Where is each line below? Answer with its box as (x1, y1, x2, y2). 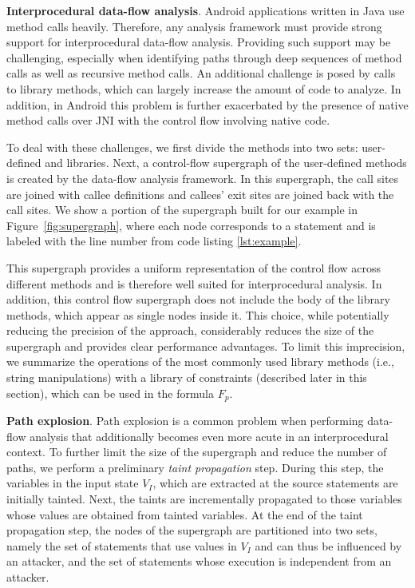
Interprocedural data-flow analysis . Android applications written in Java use (6, 2, 405, 18)
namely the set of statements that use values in (6, 537, 237, 554)
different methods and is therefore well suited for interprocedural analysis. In (6, 275, 382, 292)
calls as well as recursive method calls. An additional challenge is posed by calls (6, 65, 396, 81)
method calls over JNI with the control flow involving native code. (6, 112, 330, 129)
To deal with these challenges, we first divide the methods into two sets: (6, 138, 358, 155)
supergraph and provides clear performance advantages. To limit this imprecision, (6, 337, 405, 354)
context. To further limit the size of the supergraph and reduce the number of (6, 443, 387, 460)
